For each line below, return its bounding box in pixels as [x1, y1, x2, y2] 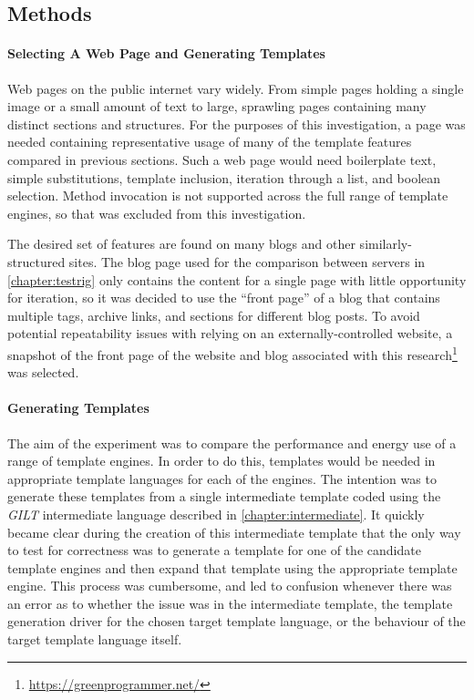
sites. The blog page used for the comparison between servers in [68, 252, 426, 271]
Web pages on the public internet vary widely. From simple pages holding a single [7, 78, 464, 98]
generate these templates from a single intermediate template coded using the [7, 487, 441, 506]
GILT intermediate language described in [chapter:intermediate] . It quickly [7, 504, 425, 523]
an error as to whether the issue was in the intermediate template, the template [7, 593, 453, 612]
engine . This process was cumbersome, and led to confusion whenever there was [7, 576, 452, 595]
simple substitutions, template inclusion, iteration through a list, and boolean [7, 168, 441, 187]
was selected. [7, 363, 79, 382]
